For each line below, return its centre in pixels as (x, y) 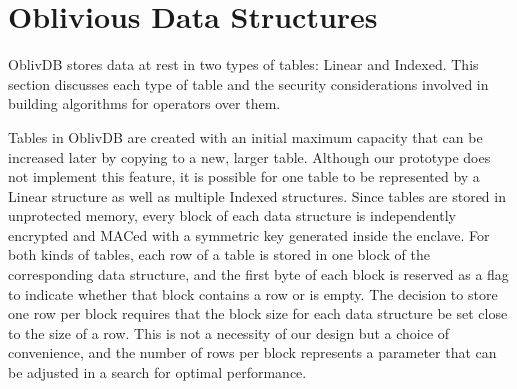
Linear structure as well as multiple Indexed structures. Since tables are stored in (257, 195)
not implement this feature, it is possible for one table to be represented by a (244, 176)
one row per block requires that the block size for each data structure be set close (258, 313)
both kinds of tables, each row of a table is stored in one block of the (219, 254)
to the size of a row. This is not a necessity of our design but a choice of (229, 332)
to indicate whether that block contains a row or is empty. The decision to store (253, 293)
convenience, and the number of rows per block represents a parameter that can (252, 352)
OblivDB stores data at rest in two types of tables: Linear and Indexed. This (243, 64)
